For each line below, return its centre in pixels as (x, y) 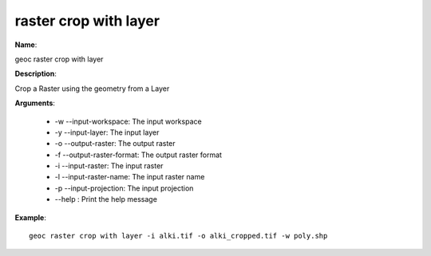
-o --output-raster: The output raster (115, 144)
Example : (31, 217)
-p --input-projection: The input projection (124, 188)
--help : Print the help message (106, 199)
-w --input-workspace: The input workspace (129, 121)
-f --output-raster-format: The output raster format (138, 155)
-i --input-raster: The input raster (109, 166)
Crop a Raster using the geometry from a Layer (92, 89)
